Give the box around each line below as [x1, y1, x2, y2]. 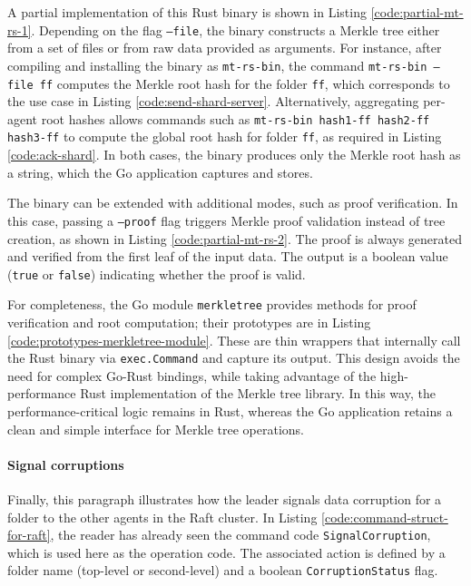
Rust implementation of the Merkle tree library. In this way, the [80, 384, 436, 403]
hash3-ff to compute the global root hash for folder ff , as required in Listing [7, 127, 442, 146]
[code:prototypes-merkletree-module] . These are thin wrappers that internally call [7, 330, 461, 349]
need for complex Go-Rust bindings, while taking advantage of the [7, 366, 377, 385]
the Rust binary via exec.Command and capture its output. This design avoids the [7, 348, 460, 367]
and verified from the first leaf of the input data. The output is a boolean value [7, 247, 448, 266]
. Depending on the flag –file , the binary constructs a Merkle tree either [31, 20, 440, 39]
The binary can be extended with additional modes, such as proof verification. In [7, 193, 458, 212]
